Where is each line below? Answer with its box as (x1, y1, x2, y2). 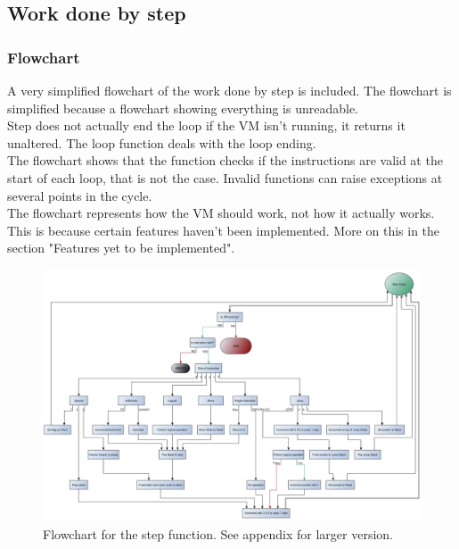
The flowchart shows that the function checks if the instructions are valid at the (7, 151, 443, 170)
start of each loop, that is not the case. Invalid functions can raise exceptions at (7, 168, 443, 187)
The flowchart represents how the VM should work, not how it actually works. (7, 204, 435, 222)
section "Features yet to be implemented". (7, 238, 235, 257)
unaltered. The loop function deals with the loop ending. (7, 133, 316, 152)
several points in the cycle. (7, 186, 152, 204)
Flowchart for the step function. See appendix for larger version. (43, 524, 394, 543)
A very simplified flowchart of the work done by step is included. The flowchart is (7, 81, 452, 99)
